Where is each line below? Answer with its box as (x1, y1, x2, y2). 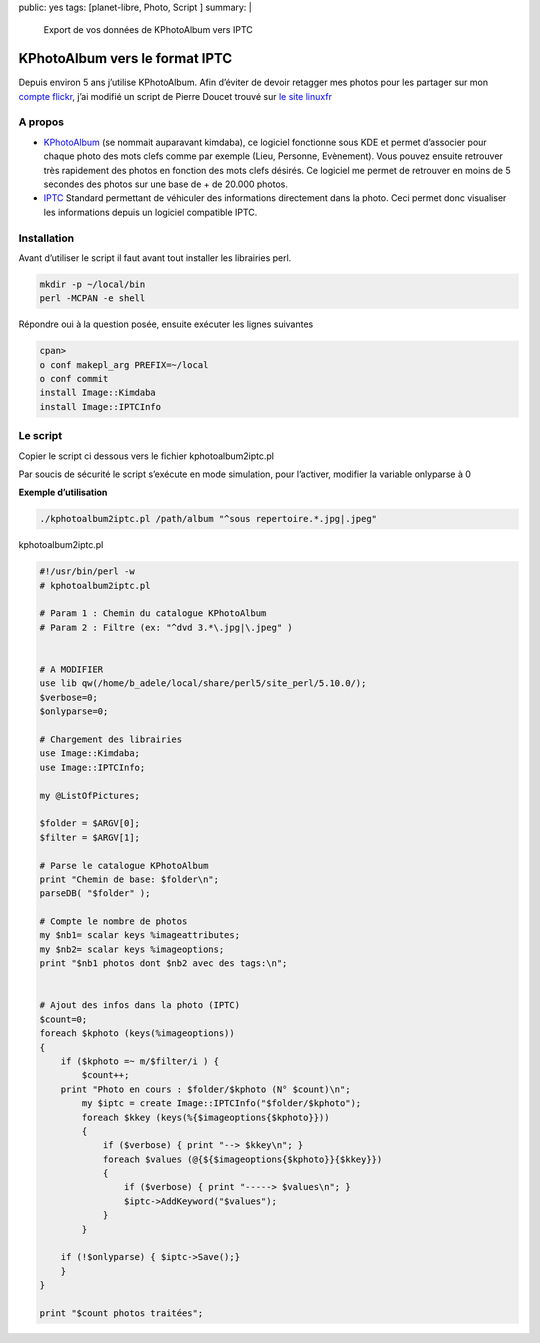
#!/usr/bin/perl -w (39, 566, 135, 577)
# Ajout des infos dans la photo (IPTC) (39, 1000, 240, 1011)
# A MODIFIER (39, 664, 104, 675)
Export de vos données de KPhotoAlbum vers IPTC (43, 24, 254, 36)
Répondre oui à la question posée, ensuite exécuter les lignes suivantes (18, 318, 314, 330)
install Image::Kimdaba (39, 387, 157, 399)
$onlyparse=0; (39, 706, 109, 717)
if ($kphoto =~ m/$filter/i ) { (60, 1055, 220, 1067)
